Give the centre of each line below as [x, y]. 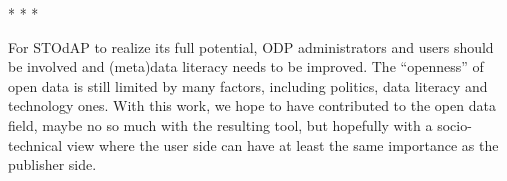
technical [35, 144]
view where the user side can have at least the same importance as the [282, 144]
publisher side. [52, 164]
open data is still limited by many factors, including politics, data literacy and [248, 85]
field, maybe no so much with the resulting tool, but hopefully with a [220, 124]
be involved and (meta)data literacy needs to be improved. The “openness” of [246, 66]
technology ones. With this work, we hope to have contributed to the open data [252, 105]
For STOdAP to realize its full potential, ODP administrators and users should [251, 46]
